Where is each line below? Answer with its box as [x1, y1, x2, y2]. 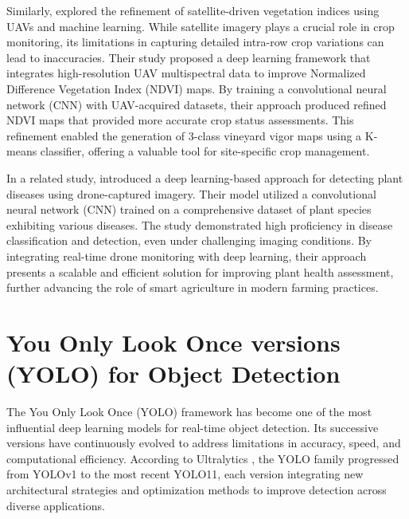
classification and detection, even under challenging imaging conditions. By [6, 232, 372, 249]
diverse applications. [6, 497, 105, 513]
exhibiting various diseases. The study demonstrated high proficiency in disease [6, 216, 393, 233]
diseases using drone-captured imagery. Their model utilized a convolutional [6, 185, 376, 202]
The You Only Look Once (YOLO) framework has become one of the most [6, 403, 372, 419]
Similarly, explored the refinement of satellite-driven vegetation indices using [6, 2, 380, 18]
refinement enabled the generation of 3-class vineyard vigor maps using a [6, 127, 362, 144]
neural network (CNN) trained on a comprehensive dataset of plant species [6, 201, 372, 218]
